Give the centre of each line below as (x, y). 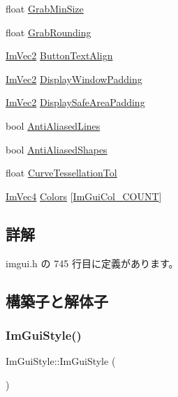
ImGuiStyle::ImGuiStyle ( (61, 361)
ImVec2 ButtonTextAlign (59, 55)
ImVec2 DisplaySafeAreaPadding (75, 102)
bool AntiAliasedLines (53, 125)
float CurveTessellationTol (61, 173)
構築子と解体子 (57, 300)
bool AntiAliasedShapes (57, 149)
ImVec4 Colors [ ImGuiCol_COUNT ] (84, 196)
